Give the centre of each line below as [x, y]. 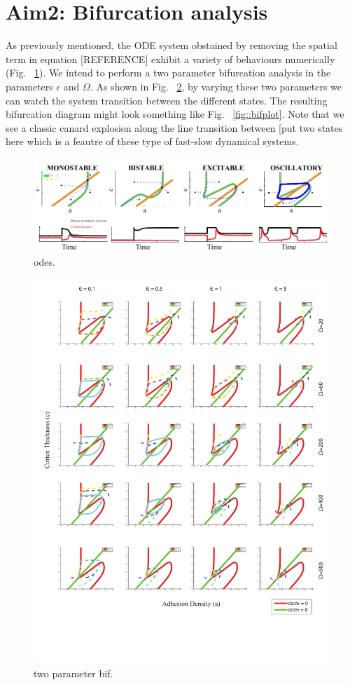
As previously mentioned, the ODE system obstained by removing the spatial [171, 45]
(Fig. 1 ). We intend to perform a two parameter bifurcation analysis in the [168, 73]
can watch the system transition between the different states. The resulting [167, 100]
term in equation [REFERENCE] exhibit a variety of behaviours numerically [170, 59]
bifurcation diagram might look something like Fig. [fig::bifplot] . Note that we [175, 114]
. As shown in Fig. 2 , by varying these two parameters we [216, 86]
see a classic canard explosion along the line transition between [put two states [174, 127]
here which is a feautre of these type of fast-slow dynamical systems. [152, 141]
